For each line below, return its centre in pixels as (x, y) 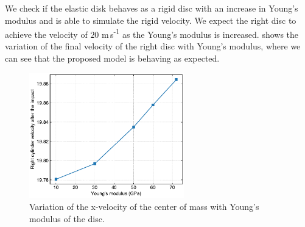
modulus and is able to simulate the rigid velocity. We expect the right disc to (151, 20)
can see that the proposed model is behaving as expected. (112, 58)
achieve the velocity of (46, 34)
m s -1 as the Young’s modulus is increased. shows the (200, 33)
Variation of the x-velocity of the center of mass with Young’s (144, 206)
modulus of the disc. (67, 218)
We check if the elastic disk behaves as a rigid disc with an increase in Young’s (152, 8)
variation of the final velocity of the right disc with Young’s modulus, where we (153, 46)
